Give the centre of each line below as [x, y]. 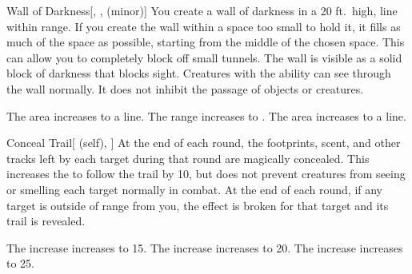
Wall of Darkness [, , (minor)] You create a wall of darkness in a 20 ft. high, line [202, 10]
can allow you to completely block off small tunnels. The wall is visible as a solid [204, 57]
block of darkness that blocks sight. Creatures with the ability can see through [199, 73]
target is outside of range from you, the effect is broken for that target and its [198, 205]
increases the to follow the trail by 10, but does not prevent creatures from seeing [206, 174]
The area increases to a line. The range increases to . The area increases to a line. [206, 115]
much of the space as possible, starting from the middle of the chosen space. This [206, 42]
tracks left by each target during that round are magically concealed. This [188, 158]
